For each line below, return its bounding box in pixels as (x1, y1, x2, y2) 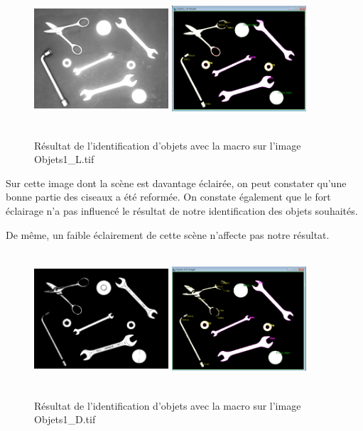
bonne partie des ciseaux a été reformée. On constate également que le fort (6, 189, 331, 204)
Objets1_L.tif (34, 152, 94, 167)
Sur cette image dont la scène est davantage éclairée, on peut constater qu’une (6, 175, 347, 190)
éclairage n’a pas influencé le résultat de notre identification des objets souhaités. (6, 203, 358, 218)
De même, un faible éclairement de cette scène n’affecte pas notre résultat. (6, 227, 330, 242)
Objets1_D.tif (34, 412, 96, 427)
